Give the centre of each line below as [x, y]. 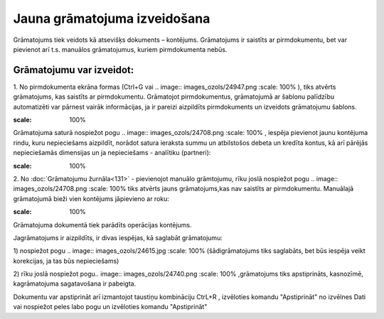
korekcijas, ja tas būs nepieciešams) [66, 261]
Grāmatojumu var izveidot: [74, 70]
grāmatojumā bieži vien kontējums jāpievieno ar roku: [91, 198]
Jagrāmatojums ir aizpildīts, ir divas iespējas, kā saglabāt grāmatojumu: [118, 237]
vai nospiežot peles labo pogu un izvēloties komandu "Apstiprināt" [110, 307]
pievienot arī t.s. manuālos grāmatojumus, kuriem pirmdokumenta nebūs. [120, 49]
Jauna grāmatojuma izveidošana [112, 18]
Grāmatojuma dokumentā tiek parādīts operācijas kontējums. [102, 225]
